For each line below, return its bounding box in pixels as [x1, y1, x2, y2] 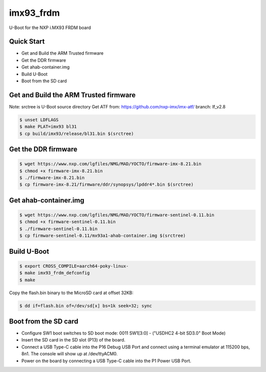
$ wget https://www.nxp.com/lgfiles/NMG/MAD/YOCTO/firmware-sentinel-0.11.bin [19, 212, 214, 218]
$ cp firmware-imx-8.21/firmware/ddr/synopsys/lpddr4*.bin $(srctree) [19, 182, 194, 187]
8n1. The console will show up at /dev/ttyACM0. [21, 351, 118, 357]
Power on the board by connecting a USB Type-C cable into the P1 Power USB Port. [21, 358, 192, 364]
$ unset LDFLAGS [19, 117, 59, 123]
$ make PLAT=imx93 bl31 [19, 124, 77, 130]
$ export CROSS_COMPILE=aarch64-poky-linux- [19, 263, 129, 269]
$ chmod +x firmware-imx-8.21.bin [19, 168, 103, 173]
